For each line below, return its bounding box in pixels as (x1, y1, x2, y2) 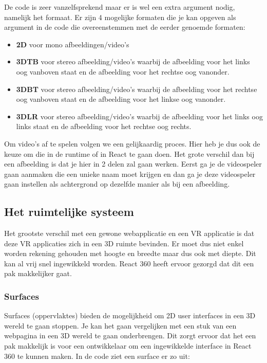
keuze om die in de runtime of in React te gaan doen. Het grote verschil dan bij (4, 148, 255, 159)
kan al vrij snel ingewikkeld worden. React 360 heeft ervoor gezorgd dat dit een (4, 258, 254, 268)
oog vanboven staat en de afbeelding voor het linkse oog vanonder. (16, 94, 226, 104)
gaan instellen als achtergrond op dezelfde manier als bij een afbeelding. (4, 178, 230, 189)
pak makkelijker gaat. (4, 268, 72, 279)
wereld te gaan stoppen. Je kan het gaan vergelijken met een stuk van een (4, 320, 237, 331)
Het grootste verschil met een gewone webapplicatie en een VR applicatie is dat (4, 228, 255, 239)
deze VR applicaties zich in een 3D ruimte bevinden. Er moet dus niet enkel (4, 238, 244, 248)
